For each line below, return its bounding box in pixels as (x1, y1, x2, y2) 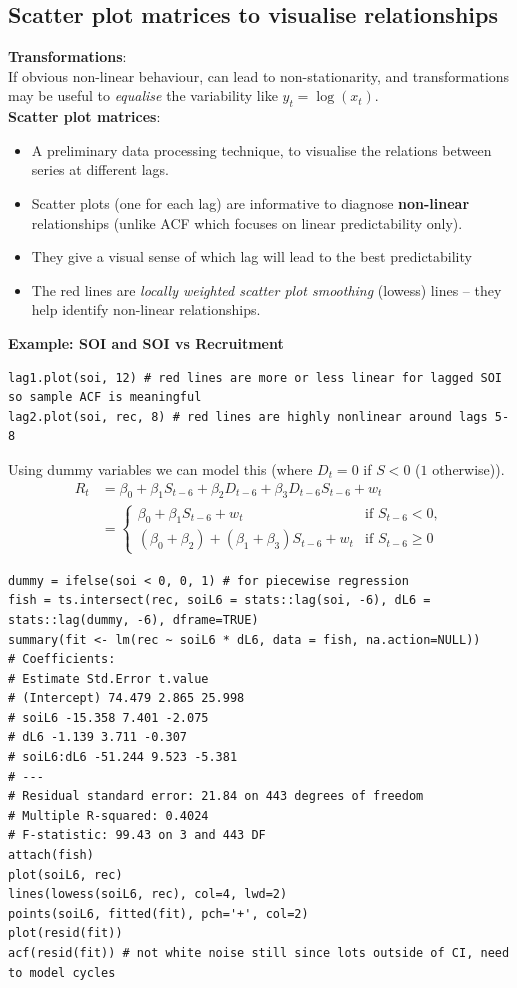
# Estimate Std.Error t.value (8, 671, 209, 686)
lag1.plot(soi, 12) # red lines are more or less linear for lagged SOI (8, 370, 502, 385)
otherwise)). (432, 458, 505, 479)
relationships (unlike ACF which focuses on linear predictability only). (31, 212, 463, 233)
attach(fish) (8, 848, 94, 863)
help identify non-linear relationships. (31, 299, 261, 320)
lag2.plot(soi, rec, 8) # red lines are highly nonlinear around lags (8, 409, 488, 424)
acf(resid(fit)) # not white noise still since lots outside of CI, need (8, 946, 510, 961)
